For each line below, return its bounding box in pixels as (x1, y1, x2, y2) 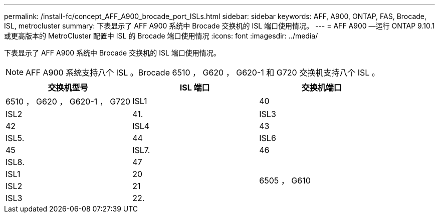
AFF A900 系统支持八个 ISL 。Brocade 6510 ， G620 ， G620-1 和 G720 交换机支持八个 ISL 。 (26, 67, 380, 77)
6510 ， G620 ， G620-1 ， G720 (6, 96, 131, 106)
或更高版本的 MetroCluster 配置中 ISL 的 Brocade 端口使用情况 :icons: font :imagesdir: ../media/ (4, 31, 318, 40)
